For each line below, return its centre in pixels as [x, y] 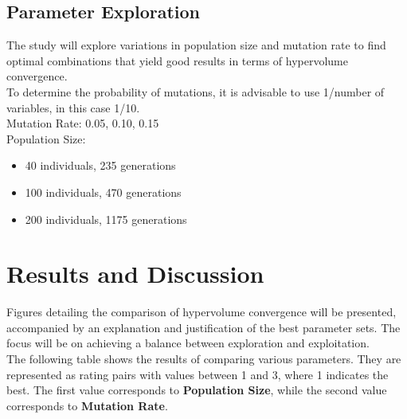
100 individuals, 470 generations [103, 192]
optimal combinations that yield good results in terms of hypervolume [178, 60]
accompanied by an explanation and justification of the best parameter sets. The [203, 327]
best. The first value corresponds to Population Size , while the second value [197, 390]
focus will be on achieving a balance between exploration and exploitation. [188, 343]
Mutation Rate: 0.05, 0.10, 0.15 [83, 123]
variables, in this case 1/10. [73, 107]
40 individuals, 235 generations [100, 165]
